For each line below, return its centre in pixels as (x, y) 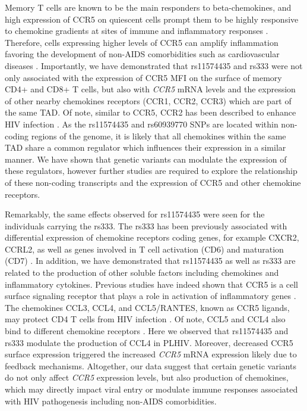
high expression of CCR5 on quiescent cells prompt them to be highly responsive (152, 19)
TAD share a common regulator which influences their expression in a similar (145, 147)
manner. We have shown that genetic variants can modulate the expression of (146, 159)
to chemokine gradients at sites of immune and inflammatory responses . (137, 31)
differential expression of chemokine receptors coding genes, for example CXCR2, (152, 237)
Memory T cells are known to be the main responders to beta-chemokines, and (148, 7)
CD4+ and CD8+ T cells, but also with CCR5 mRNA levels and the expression (150, 89)
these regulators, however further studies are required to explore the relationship (151, 171)
